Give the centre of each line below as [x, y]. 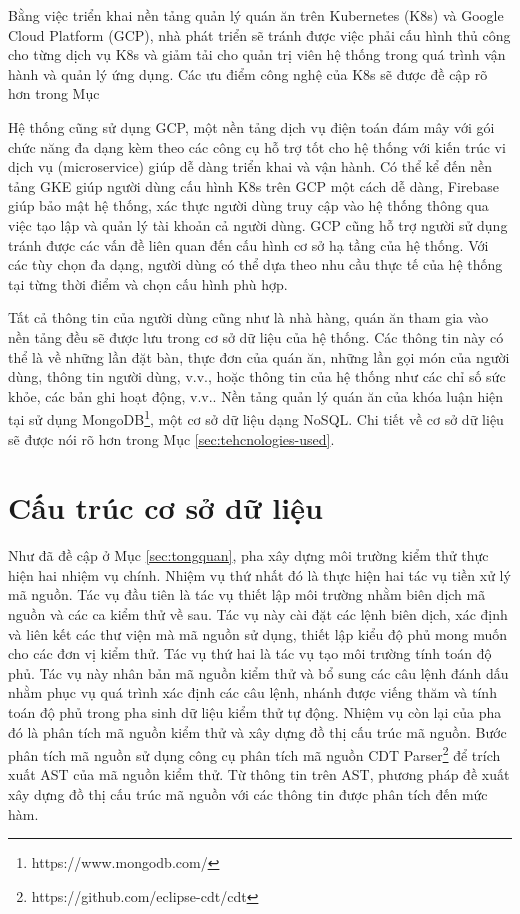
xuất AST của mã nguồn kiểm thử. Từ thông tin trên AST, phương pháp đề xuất [259, 774]
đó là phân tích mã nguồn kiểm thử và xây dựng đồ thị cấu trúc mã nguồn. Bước [257, 731]
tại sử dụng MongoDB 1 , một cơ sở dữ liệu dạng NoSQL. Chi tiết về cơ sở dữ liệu [256, 417]
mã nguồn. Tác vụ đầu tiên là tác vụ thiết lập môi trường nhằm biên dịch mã [247, 594]
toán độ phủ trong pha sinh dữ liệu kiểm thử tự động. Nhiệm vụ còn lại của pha [255, 712]
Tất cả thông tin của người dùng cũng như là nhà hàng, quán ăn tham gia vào [248, 317]
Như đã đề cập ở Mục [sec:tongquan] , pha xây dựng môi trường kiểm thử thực [248, 555]
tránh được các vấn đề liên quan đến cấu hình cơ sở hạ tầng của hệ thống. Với [248, 244]
